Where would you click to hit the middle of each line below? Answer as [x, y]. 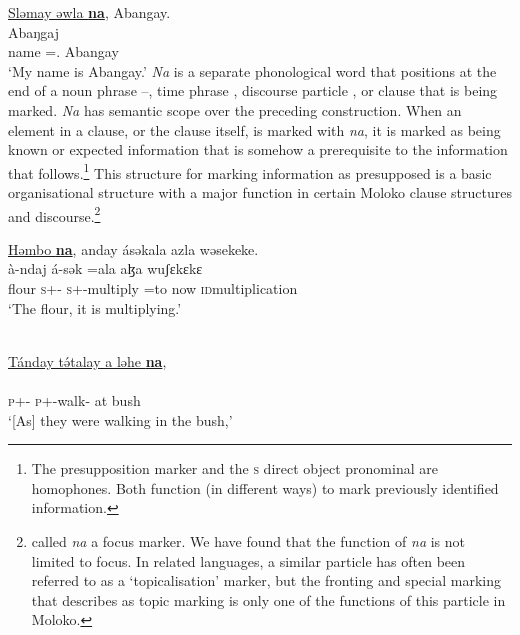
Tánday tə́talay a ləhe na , [87, 360]
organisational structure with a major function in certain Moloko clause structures [260, 192]
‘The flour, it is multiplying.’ [95, 307]
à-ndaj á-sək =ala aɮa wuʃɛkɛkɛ [105, 268]
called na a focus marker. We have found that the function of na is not [248, 540]
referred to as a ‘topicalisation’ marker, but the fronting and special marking [266, 580]
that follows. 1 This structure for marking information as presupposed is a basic [250, 171]
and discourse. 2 [54, 214]
